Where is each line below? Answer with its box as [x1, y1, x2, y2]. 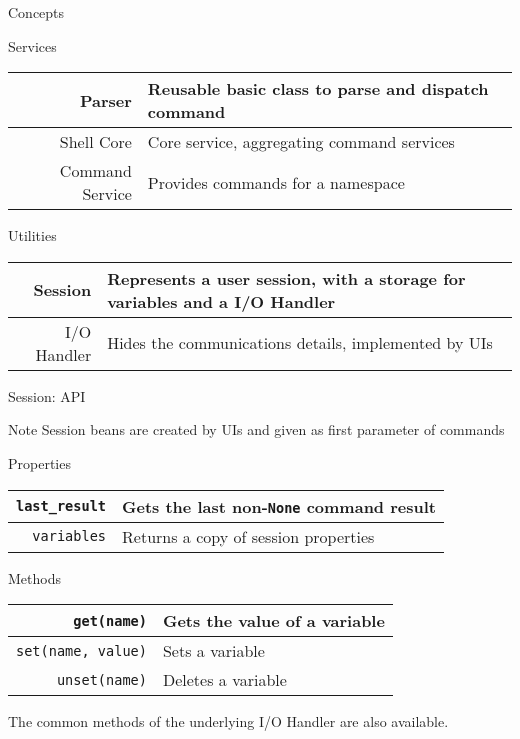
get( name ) [73, 612, 147, 629]
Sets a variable [162, 639, 265, 663]
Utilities [8, 225, 57, 246]
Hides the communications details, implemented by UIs [107, 331, 493, 355]
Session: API [8, 385, 86, 406]
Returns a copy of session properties [122, 524, 375, 548]
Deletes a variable [162, 668, 287, 692]
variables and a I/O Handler [107, 289, 336, 313]
